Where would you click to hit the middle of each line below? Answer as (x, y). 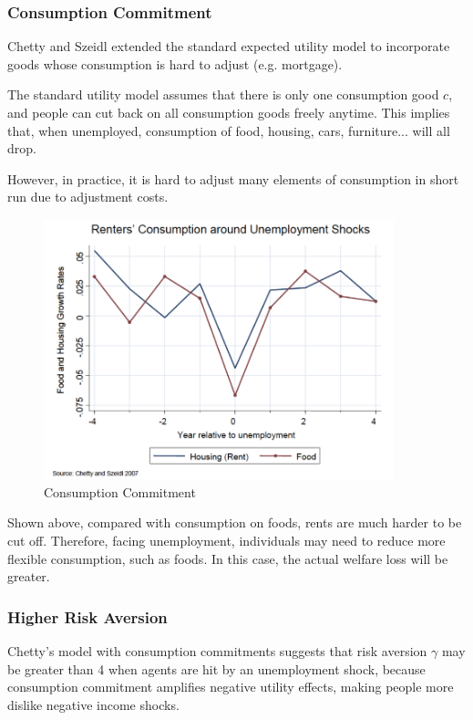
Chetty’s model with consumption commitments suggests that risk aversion (217, 650)
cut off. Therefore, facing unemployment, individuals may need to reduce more (226, 540)
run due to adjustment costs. (88, 197)
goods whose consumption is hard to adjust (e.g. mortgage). (175, 63)
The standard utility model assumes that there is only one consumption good (223, 94)
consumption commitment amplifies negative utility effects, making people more (231, 687)
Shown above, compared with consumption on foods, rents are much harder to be (235, 522)
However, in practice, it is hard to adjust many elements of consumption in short (233, 178)
